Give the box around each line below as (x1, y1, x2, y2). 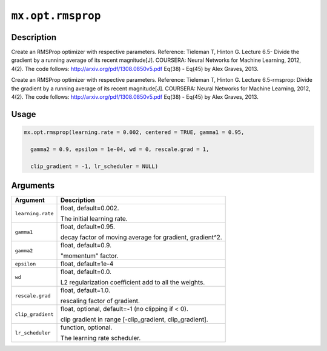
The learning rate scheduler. (60, 334, 141, 343)
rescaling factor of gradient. (60, 297, 140, 306)
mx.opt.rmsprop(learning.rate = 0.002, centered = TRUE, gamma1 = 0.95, (24, 129, 245, 136)
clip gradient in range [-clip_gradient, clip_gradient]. (60, 315, 208, 324)
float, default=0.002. (60, 204, 119, 212)
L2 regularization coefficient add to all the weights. (60, 278, 205, 287)
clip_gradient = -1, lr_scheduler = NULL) (30, 162, 159, 170)
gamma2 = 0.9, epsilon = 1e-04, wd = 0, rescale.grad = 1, (30, 145, 210, 153)
